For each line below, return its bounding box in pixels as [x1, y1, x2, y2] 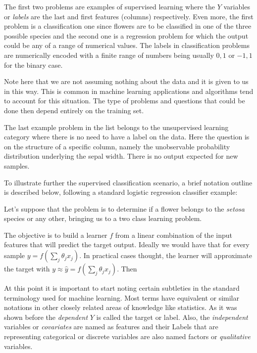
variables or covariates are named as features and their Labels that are [4, 321, 218, 332]
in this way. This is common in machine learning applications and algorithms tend [4, 86, 254, 96]
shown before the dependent [4, 311, 88, 322]
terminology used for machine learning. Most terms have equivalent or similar [4, 292, 239, 303]
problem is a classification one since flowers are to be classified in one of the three [4, 21, 252, 31]
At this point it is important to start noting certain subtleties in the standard [4, 283, 240, 293]
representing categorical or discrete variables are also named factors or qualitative [4, 331, 251, 342]
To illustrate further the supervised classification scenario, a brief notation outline [4, 177, 253, 187]
